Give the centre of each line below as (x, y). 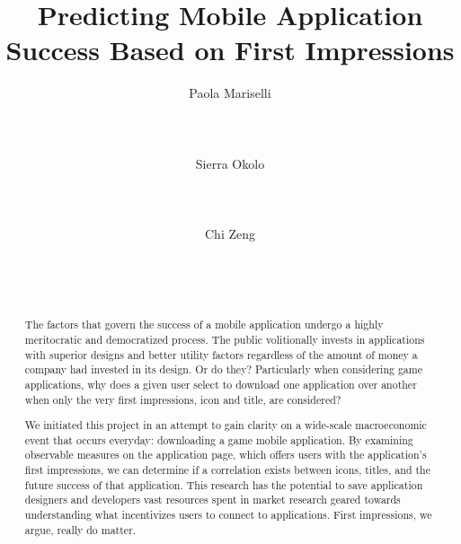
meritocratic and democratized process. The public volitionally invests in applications (225, 339)
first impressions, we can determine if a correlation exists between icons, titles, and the (227, 470)
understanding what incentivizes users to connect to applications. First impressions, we (228, 514)
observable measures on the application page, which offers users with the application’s (226, 455)
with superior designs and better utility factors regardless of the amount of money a (221, 354)
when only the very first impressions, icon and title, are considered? (183, 399)
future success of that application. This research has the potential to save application (224, 484)
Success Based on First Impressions (230, 50)
